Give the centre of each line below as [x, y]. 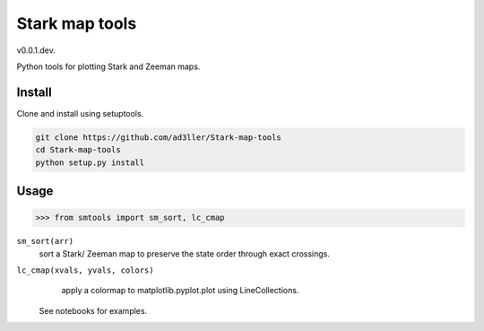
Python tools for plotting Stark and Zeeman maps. [108, 66]
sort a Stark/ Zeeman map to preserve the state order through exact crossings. [185, 253]
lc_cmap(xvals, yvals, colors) [85, 270]
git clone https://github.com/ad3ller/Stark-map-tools [158, 137]
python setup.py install [90, 162]
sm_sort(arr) [45, 241]
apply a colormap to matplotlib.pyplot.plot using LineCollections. [180, 291]
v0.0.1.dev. [36, 50]
